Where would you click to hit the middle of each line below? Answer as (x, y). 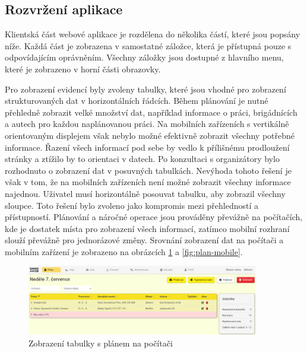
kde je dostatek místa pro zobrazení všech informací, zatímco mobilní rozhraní (147, 228)
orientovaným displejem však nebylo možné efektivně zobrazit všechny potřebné (150, 135)
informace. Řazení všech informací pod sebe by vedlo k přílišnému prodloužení (147, 147)
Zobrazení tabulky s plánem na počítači (101, 343)
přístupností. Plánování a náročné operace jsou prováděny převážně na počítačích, (154, 217)
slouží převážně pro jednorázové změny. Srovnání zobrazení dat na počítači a (144, 240)
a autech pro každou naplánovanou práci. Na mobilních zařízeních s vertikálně (147, 124)
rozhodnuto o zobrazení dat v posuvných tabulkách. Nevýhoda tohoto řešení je (148, 170)
